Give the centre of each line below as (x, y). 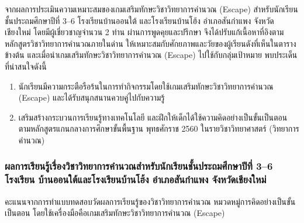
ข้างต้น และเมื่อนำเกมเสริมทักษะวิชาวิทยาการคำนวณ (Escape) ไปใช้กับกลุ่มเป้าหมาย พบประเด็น (151, 55)
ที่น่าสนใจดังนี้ (26, 66)
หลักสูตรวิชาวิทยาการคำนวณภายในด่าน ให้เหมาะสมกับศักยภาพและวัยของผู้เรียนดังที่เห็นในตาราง (151, 43)
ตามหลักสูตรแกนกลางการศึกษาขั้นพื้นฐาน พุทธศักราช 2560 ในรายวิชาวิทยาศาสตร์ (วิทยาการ (159, 128)
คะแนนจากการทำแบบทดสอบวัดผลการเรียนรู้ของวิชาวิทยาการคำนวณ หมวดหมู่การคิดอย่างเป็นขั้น (150, 201)
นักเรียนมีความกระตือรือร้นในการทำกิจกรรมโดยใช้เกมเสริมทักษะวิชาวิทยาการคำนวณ (146, 86)
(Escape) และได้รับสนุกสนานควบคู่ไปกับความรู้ (91, 97)
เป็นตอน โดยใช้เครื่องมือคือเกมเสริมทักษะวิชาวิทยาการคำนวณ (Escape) (115, 213)
